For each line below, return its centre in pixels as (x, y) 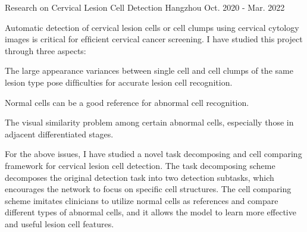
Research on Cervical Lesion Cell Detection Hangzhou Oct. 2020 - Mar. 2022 (145, 7)
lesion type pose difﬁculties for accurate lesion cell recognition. (119, 82)
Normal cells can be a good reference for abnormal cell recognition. (127, 102)
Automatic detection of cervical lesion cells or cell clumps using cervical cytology (152, 27)
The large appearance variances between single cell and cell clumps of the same (149, 70)
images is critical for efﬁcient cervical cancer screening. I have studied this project (154, 39)
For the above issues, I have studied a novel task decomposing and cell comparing (153, 154)
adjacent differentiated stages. (59, 134)
